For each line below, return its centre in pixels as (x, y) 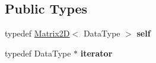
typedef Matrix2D (37, 33)
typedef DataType (38, 53)
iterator (96, 53)
